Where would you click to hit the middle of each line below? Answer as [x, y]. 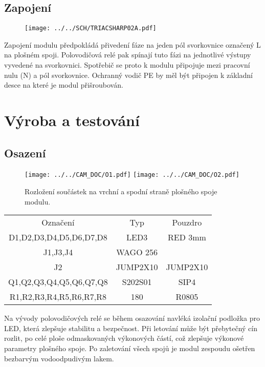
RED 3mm [187, 237]
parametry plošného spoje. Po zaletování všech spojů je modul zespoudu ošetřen [130, 348]
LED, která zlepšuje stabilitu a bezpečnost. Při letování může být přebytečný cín [131, 328]
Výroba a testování [72, 120]
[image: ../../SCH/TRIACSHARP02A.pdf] [91, 28]
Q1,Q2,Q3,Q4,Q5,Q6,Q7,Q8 [58, 282]
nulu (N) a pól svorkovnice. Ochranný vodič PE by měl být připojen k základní [128, 75]
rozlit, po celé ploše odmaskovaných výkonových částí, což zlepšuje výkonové [124, 338]
